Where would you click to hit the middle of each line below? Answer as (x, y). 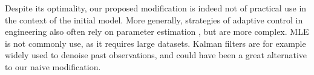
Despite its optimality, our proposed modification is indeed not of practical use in (156, 8)
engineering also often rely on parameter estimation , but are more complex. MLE (157, 31)
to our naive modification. (53, 66)
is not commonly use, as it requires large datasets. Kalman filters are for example (155, 43)
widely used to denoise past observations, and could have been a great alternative (156, 55)
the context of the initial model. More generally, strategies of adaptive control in (154, 19)
